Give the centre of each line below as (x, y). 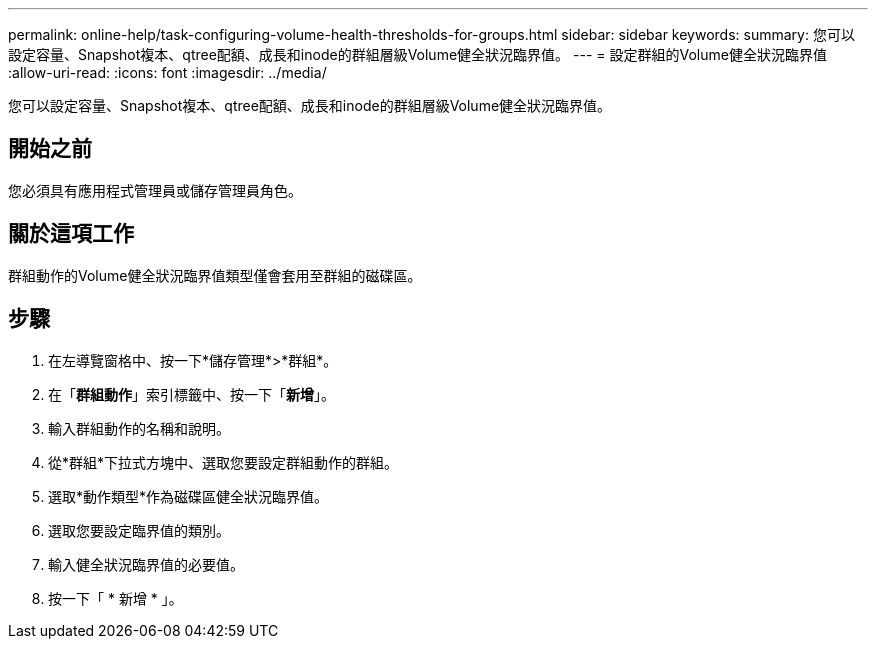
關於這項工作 (71, 234)
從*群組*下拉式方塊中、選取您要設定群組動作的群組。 (223, 462)
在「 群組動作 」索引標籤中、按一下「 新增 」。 (191, 394)
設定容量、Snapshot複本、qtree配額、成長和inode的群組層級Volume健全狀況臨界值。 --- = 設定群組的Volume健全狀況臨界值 (417, 54)
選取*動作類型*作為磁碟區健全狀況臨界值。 (188, 496)
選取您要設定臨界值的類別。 (139, 530)
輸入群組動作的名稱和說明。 (139, 428)
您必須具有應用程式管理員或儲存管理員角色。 (155, 190)
